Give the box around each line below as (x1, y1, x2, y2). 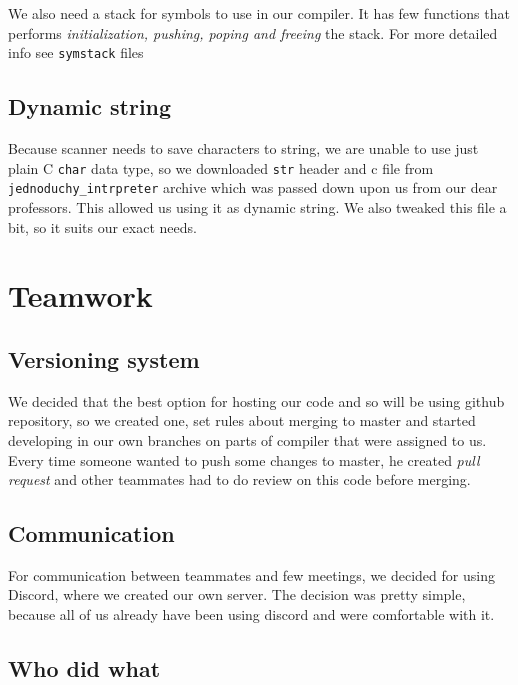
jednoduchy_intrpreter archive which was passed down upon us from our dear (8, 177, 498, 198)
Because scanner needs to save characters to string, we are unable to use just (8, 138, 479, 159)
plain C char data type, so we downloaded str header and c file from (8, 157, 434, 178)
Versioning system (8, 343, 200, 374)
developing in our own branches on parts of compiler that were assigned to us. (8, 429, 487, 450)
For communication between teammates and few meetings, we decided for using (8, 564, 495, 585)
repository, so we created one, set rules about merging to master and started (8, 410, 476, 431)
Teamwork (8, 275, 153, 316)
